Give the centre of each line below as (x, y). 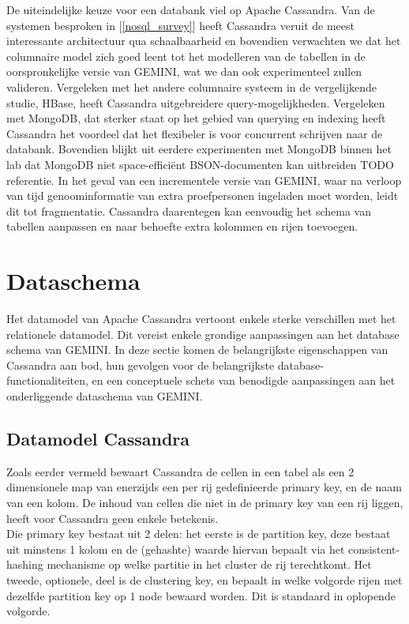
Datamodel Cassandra (98, 438)
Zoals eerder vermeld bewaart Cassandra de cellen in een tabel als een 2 (180, 471)
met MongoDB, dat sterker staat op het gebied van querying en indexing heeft (196, 118)
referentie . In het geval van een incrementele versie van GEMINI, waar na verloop (204, 180)
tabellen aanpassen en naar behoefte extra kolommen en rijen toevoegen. (182, 226)
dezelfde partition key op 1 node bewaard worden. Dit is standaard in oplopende (201, 595)
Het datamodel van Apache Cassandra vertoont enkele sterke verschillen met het (201, 319)
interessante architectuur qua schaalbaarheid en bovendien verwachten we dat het (204, 41)
